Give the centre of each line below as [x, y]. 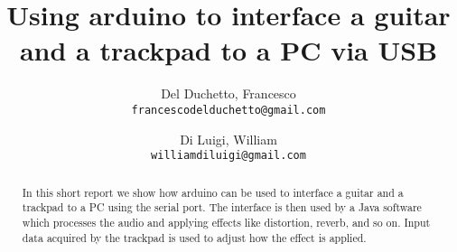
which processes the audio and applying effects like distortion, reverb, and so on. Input [226, 222]
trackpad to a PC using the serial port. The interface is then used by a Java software [222, 207]
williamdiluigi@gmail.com [228, 156]
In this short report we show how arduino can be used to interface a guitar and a [213, 192]
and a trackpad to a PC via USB [228, 50]
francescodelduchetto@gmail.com [228, 110]
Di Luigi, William [228, 139]
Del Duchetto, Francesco [228, 93]
